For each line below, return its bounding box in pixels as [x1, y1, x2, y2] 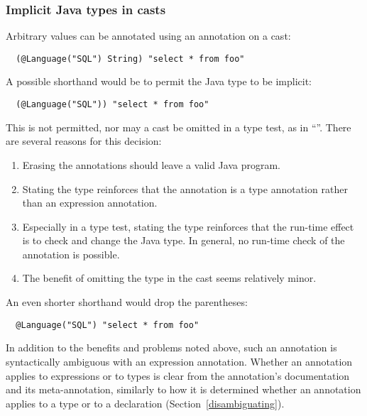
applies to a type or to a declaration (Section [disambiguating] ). [6, 395, 285, 410]
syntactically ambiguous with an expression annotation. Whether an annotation [6, 354, 353, 368]
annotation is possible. [22, 246, 120, 261]
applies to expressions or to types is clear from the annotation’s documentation [6, 368, 350, 383]
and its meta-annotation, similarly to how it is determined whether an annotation [6, 382, 361, 397]
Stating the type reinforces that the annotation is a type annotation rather [22, 181, 348, 196]
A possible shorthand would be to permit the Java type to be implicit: [6, 74, 312, 89]
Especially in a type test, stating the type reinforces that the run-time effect [22, 219, 354, 234]
